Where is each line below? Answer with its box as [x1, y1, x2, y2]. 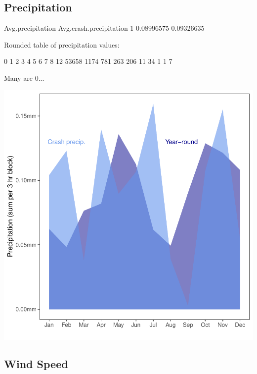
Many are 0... [4, 72, 44, 83]
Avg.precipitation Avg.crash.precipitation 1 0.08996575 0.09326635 [4, 23, 205, 33]
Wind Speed [4, 356, 68, 371]
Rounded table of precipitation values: [4, 39, 120, 50]
